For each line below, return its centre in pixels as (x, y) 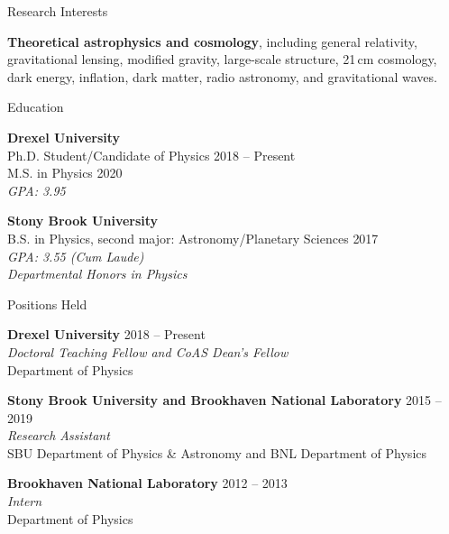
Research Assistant (59, 435)
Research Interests (58, 11)
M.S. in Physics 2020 (65, 173)
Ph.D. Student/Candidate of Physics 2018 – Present (151, 155)
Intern (25, 501)
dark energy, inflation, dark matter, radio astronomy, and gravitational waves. (222, 76)
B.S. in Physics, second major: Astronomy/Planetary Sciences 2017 (193, 238)
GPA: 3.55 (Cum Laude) (76, 256)
